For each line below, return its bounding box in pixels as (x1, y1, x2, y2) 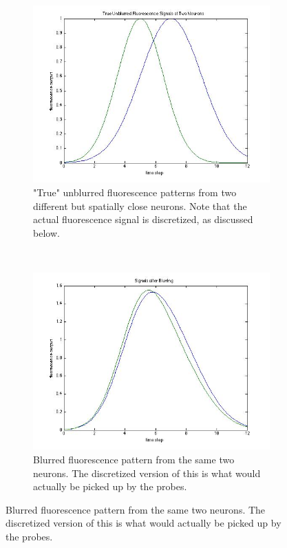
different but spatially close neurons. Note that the (33, 198, 247, 213)
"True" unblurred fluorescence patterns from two (33, 185, 237, 199)
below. (33, 225, 60, 240)
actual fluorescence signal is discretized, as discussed (33, 212, 253, 226)
